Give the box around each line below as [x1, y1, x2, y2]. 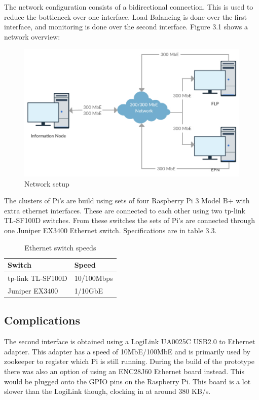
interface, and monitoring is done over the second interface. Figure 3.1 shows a [4, 21, 248, 32]
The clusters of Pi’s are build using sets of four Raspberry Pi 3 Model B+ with [4, 195, 250, 206]
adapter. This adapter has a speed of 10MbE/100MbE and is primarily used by [4, 346, 250, 356]
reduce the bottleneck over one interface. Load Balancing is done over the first [4, 11, 247, 22]
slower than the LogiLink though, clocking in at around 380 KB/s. [4, 386, 211, 396]
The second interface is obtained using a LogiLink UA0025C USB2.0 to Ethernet [4, 336, 255, 347]
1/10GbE [74, 285, 103, 296]
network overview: [4, 31, 60, 42]
